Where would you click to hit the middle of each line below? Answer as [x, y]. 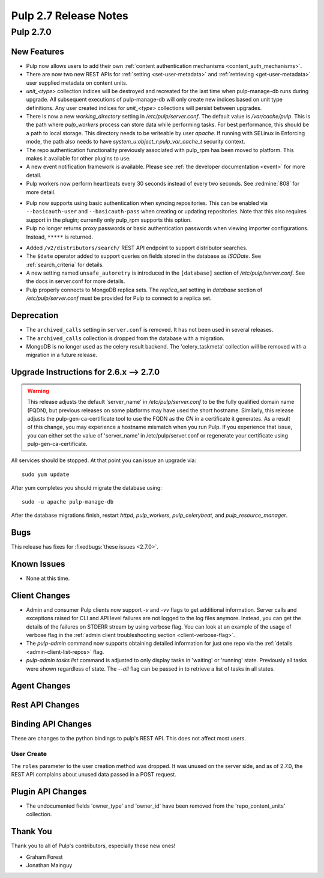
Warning [38, 391]
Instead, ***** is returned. [59, 237]
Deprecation [35, 316]
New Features [37, 51]
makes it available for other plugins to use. [79, 159]
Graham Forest [44, 857]
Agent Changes [41, 686]
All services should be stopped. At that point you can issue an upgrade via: [103, 460]
